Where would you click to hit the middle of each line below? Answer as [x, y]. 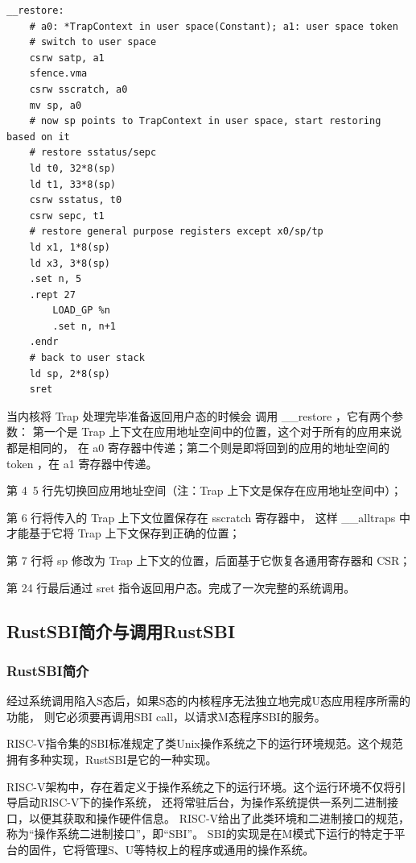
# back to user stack [87, 358]
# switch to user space [93, 42]
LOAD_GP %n [81, 311]
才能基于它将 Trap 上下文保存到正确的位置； [124, 533]
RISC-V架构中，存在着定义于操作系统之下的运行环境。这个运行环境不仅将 [201, 786]
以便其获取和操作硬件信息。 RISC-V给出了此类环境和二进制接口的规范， [219, 817]
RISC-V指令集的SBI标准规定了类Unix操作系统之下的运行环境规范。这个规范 [205, 743]
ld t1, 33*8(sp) [73, 184]
